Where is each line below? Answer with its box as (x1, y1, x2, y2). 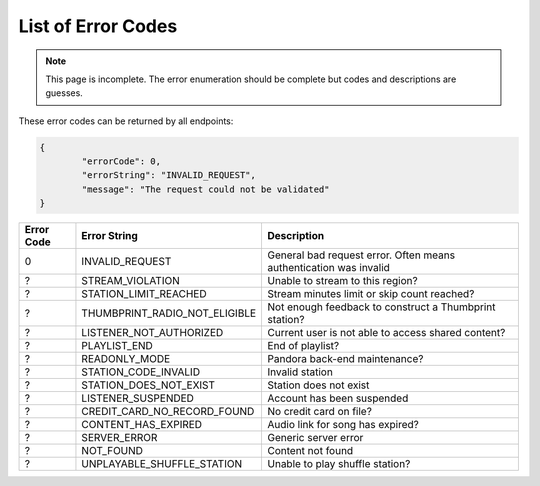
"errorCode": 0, (81, 156, 162, 167)
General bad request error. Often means (267, 248, 455, 262)
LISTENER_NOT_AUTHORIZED (81, 326, 224, 340)
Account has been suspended (267, 391, 409, 405)
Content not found (267, 444, 354, 458)
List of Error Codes (18, 15, 178, 37)
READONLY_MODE (81, 352, 171, 366)
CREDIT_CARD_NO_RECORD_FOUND (81, 405, 255, 419)
